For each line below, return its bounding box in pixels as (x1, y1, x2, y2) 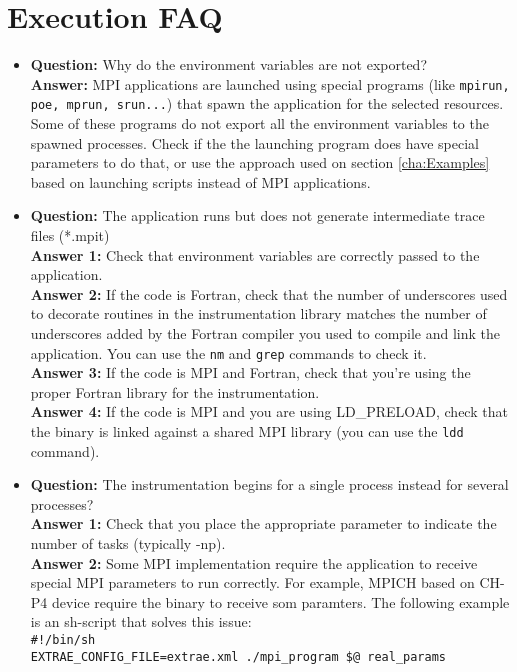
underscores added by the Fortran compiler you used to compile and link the (30, 322, 501, 343)
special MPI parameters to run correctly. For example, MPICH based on (30, 572, 475, 593)
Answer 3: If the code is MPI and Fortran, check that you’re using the (30, 362, 471, 383)
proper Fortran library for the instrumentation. (30, 381, 320, 402)
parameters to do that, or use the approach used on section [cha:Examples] (30, 152, 490, 173)
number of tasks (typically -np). (30, 533, 226, 554)
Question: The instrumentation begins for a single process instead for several (30, 474, 509, 495)
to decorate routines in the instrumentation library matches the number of (30, 303, 487, 324)
